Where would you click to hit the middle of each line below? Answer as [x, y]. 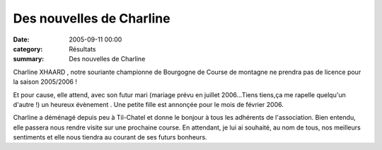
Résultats [82, 49]
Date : [21, 39]
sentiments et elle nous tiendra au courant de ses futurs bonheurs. [110, 137]
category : [28, 49]
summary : [29, 59]
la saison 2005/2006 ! [45, 82]
